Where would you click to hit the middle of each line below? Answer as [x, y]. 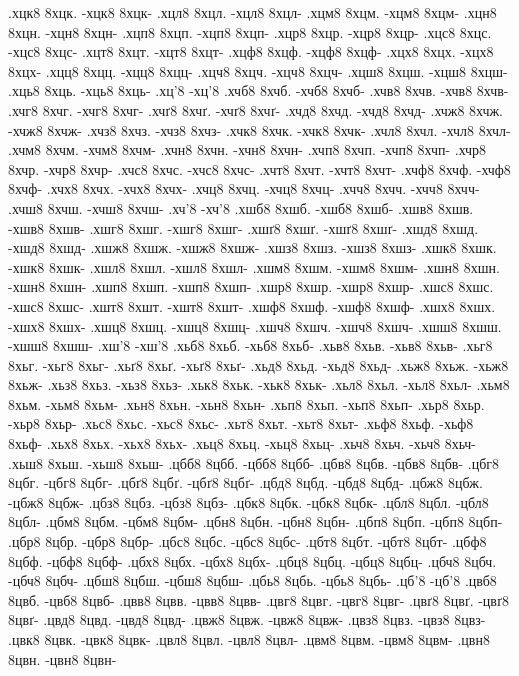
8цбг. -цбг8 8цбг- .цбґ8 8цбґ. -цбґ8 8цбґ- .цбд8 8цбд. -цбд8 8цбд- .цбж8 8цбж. [245, 482]
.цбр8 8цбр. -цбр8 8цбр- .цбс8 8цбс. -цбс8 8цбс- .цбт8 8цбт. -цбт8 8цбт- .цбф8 [247, 541]
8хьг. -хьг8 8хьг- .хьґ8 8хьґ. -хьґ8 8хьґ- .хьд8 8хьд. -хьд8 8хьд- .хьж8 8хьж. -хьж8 [258, 364]
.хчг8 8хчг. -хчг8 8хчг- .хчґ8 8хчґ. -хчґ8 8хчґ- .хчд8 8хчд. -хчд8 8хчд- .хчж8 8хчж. [255, 109]
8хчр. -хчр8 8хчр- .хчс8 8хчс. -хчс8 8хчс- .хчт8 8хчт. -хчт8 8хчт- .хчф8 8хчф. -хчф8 [259, 168]
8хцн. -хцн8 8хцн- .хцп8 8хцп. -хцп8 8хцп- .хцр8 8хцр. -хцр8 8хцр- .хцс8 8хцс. [250, 31]
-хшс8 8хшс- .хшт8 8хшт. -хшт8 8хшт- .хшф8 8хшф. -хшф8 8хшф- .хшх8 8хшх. [252, 305]
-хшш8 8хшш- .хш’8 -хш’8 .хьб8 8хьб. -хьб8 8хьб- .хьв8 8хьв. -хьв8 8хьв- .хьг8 [250, 345]
